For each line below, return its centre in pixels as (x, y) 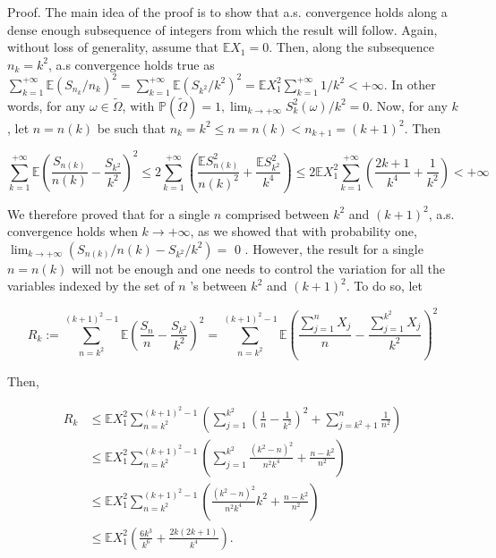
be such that (131, 127)
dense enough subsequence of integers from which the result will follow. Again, (222, 29)
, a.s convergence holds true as (131, 64)
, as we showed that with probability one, (304, 231)
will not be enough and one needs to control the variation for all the (258, 268)
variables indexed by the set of (91, 286)
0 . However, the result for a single (329, 248)
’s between (218, 286)
